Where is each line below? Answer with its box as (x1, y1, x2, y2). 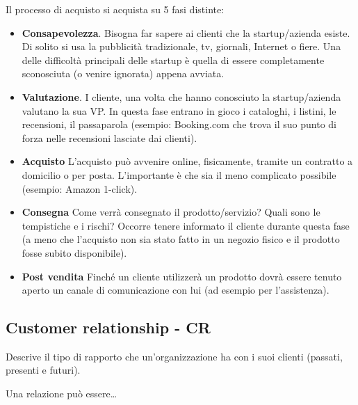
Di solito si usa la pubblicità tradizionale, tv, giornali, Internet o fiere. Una (22, 39, 341, 54)
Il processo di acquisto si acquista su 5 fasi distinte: (6, 2, 225, 16)
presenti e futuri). (6, 363, 81, 377)
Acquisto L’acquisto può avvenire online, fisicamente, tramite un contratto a (22, 154, 353, 168)
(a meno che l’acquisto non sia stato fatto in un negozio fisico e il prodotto (22, 232, 340, 246)
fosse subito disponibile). (22, 245, 127, 260)
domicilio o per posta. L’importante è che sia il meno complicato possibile (22, 167, 336, 182)
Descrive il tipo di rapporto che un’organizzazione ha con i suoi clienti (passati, (6, 349, 343, 363)
